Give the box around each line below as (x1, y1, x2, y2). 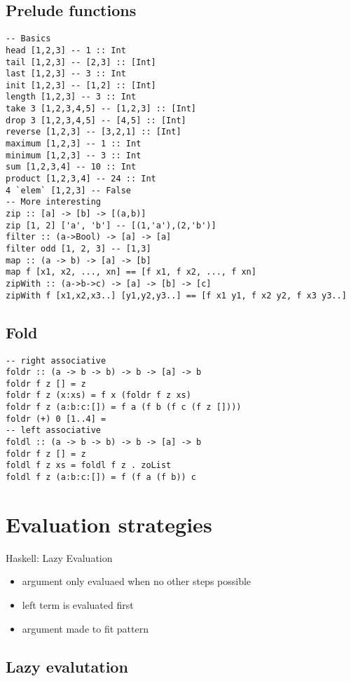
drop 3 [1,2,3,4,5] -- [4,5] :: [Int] (6, 115, 186, 125)
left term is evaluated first (22, 598, 134, 612)
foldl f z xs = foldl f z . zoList (6, 460, 172, 471)
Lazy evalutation (6, 655, 128, 677)
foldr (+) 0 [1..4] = (6, 413, 106, 424)
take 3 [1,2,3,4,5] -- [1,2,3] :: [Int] (6, 104, 197, 114)
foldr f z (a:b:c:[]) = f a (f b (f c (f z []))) (6, 402, 242, 413)
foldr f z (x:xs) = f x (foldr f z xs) (6, 390, 191, 401)
